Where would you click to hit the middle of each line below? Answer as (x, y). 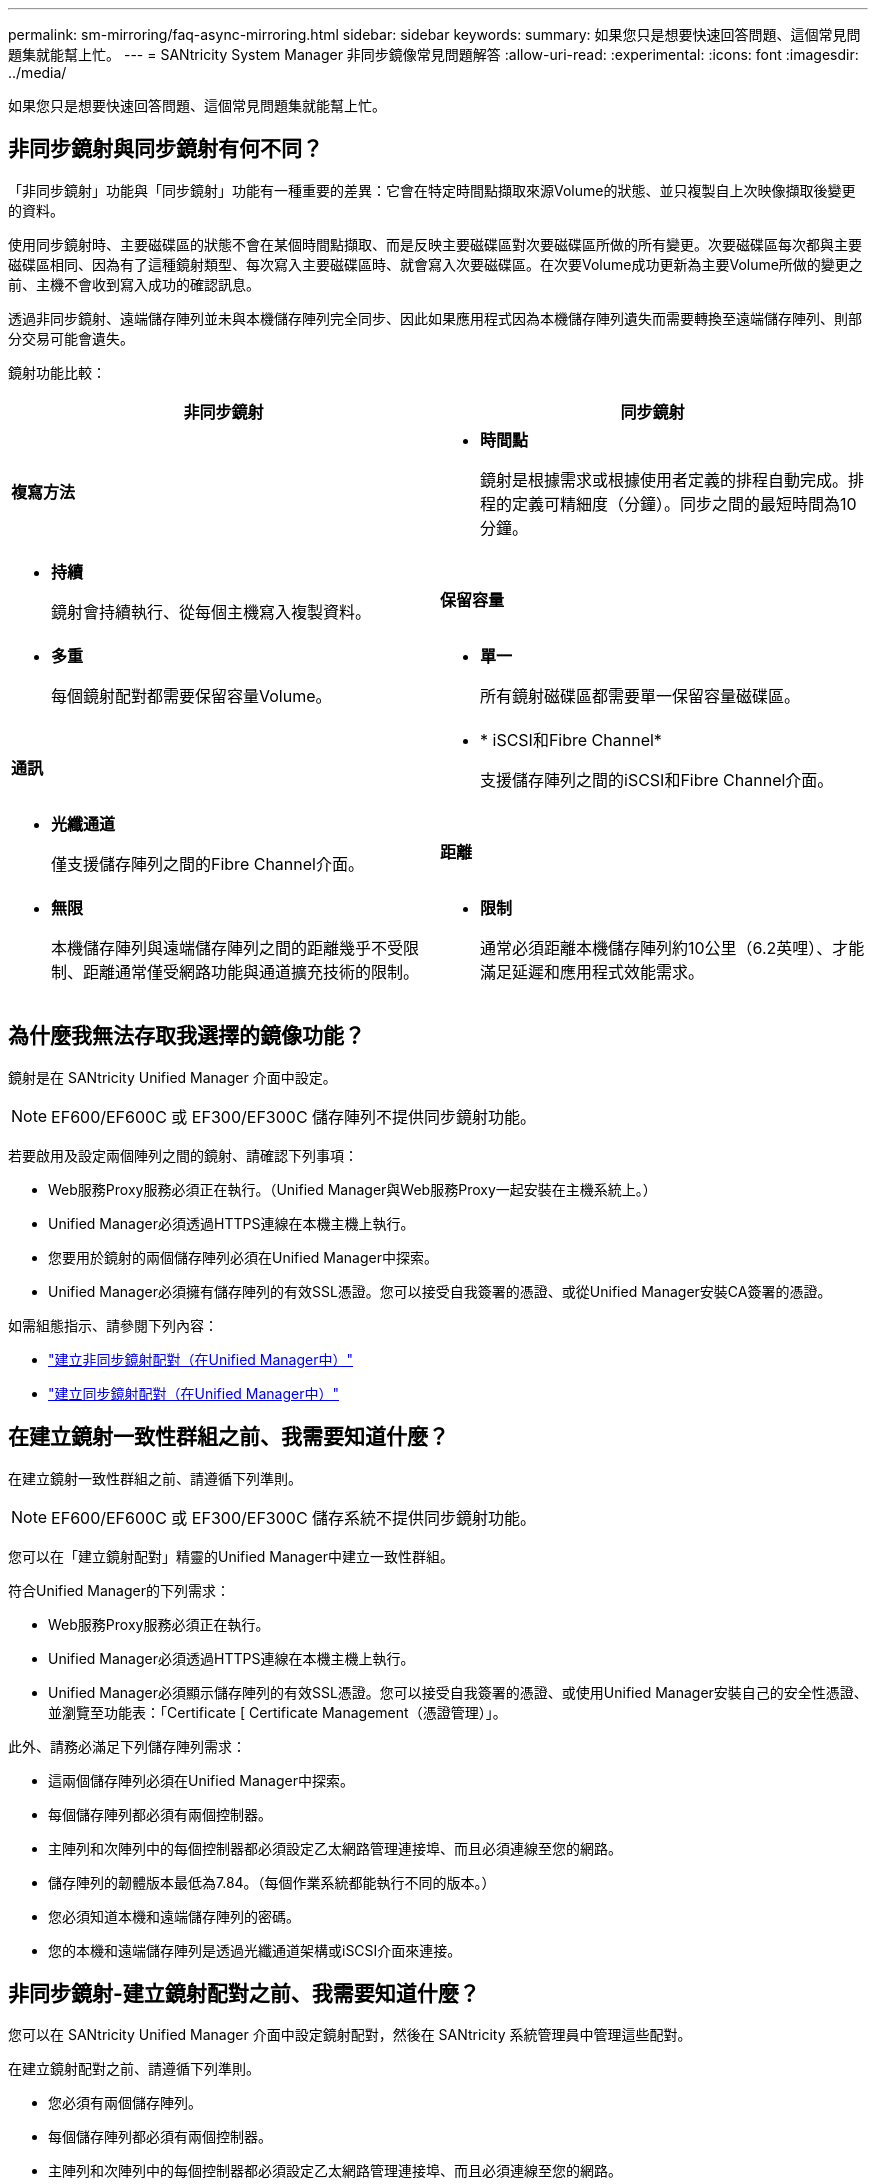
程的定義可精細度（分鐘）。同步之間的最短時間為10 (668, 503)
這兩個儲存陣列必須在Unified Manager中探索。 (201, 1780)
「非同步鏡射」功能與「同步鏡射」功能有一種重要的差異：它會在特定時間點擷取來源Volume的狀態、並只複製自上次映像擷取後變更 (432, 190)
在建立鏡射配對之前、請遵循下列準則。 (134, 2069)
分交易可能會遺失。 (71, 338)
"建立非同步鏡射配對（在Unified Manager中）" (201, 1359)
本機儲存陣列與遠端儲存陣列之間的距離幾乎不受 (227, 947)
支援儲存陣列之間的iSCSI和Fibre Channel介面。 (657, 779)
